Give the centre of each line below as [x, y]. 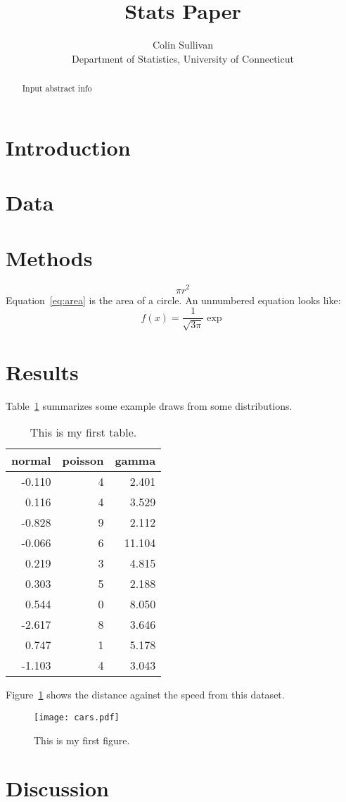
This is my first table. [83, 432]
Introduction [68, 147]
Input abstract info [57, 88]
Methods [49, 257]
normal [31, 460]
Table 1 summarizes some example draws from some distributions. [149, 405]
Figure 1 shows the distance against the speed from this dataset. [145, 695]
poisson [83, 460]
